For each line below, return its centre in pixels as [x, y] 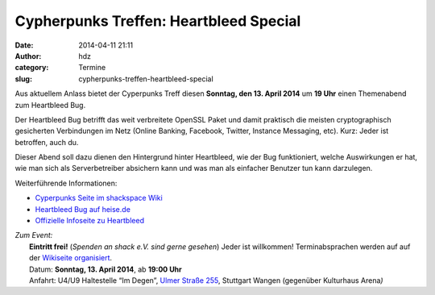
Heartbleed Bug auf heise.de [83, 209]
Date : [24, 45]
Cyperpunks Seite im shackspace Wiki [99, 198]
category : [32, 68]
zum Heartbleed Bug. [50, 105]
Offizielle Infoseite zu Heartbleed [90, 221]
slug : [23, 79]
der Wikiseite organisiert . [71, 258]
